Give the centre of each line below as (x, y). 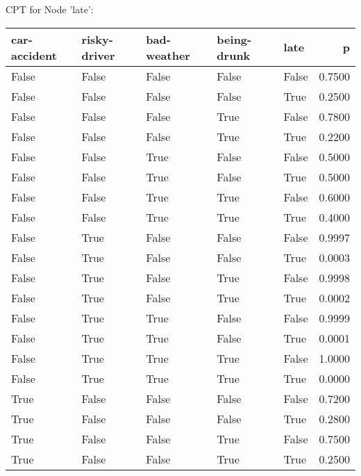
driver (98, 55)
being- (234, 39)
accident (34, 55)
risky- (97, 39)
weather (168, 55)
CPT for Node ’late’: (50, 9)
